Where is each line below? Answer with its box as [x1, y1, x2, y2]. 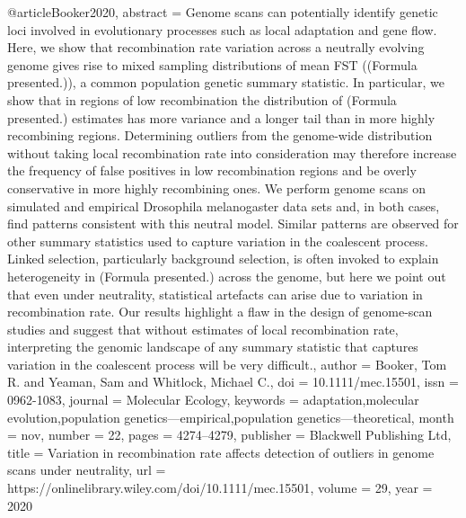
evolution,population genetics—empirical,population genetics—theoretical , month [7, 407, 454, 426]
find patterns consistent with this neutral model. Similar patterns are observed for [7, 214, 459, 233]
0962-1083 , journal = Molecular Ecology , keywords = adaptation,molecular [7, 390, 419, 409]
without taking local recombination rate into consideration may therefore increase [7, 143, 457, 162]
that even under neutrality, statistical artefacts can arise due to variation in [7, 284, 423, 303]
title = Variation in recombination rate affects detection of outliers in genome [7, 442, 435, 461]
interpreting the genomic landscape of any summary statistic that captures [7, 337, 418, 356]
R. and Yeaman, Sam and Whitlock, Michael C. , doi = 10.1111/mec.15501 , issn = [7, 372, 459, 391]
